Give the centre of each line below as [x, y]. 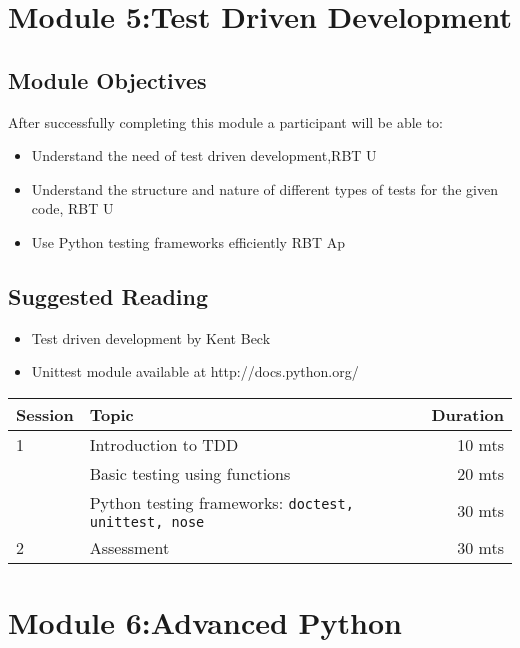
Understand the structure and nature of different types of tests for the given [264, 188]
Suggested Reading [108, 295]
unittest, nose [147, 521]
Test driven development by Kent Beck [151, 337]
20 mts [480, 473]
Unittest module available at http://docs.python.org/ [195, 371]
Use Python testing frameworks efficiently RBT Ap [188, 241]
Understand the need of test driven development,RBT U [204, 155]
